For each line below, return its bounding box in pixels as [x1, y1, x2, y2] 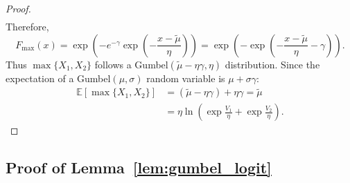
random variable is [146, 70, 225, 85]
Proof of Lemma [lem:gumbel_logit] [6, 157, 272, 178]
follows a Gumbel [94, 57, 168, 71]
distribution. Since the [225, 57, 320, 71]
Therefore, [6, 19, 49, 34]
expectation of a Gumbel [6, 70, 111, 85]
